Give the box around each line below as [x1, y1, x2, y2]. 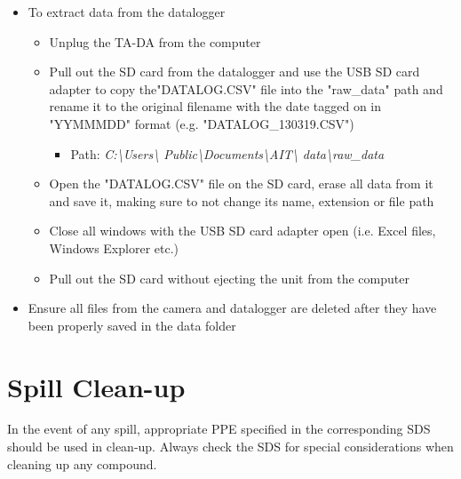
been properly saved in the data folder [28, 315, 236, 334]
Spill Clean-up [7, 368, 186, 404]
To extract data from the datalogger [28, 3, 226, 20]
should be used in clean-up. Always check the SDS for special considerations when [7, 437, 454, 456]
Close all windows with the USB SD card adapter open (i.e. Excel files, [49, 221, 436, 240]
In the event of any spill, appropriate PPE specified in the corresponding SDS [7, 419, 431, 438]
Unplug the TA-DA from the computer [49, 32, 261, 51]
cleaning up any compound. [7, 454, 157, 473]
